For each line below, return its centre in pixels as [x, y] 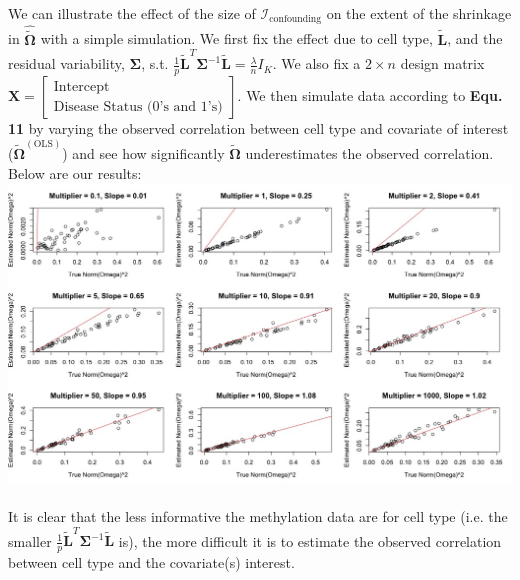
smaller [30, 540]
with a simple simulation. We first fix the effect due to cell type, [236, 38]
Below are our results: [75, 172]
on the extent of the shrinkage [419, 13]
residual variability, [66, 63]
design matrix [442, 63]
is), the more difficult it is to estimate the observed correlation [310, 540]
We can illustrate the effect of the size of [132, 13]
